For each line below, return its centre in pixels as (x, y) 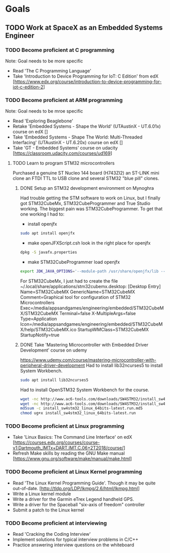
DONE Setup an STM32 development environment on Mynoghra (87, 188)
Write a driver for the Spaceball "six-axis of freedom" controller (79, 504)
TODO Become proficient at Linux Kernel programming (74, 472)
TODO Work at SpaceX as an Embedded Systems (84, 28)
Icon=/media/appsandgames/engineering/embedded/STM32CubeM (91, 324)
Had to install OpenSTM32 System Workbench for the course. (84, 390)
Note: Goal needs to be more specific (44, 61)
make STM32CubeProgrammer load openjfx (74, 262)
